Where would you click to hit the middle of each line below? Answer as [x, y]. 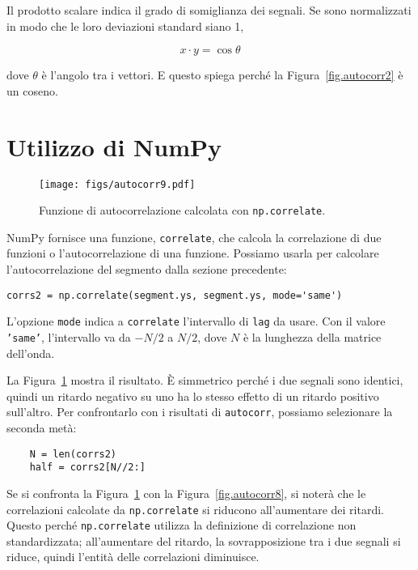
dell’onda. [31, 353]
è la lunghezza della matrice [312, 336]
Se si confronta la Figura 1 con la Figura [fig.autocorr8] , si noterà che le [186, 493]
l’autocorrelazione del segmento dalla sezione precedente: [147, 269]
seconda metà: [42, 428]
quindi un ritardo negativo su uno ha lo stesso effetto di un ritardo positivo [193, 396]
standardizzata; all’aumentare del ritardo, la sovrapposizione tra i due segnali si [204, 540]
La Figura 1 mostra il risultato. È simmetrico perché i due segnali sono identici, [205, 380]
